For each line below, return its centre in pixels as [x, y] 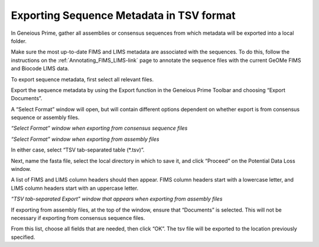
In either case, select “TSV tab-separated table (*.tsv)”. [78, 150]
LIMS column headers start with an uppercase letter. [75, 188]
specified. [23, 237]
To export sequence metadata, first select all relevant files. [82, 79]
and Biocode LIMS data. [40, 68]
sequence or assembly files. [45, 117]
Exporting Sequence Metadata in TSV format [123, 15]
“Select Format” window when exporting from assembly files [85, 139]
